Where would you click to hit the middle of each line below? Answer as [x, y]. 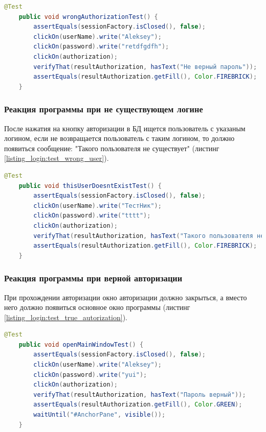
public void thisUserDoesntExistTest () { [90, 186]
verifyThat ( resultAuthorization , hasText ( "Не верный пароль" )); [145, 67]
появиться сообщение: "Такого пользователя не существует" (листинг [112, 148]
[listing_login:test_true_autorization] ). [66, 317]
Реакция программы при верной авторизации [93, 278]
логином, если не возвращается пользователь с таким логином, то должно [119, 138]
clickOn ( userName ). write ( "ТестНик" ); [97, 206]
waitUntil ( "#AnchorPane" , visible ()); [99, 415]
